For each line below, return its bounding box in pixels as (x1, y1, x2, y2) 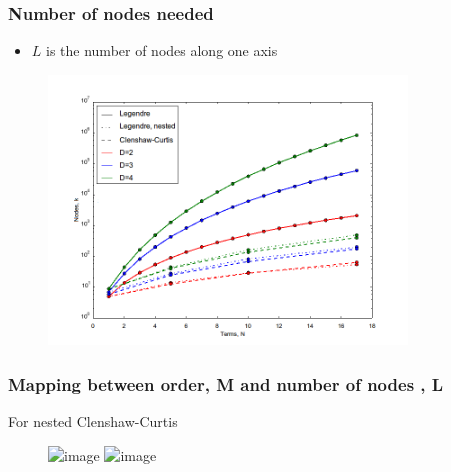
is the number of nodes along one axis (46, 40, 278, 61)
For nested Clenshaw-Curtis (8, 410, 178, 431)
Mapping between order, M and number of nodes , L (8, 371, 444, 396)
